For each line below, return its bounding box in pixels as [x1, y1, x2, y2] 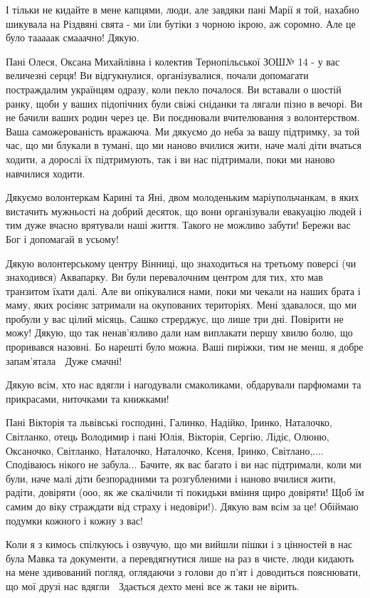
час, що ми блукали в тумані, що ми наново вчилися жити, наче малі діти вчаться [6, 138, 361, 153]
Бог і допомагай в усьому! [6, 231, 119, 246]
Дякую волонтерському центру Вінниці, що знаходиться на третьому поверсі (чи [6, 255, 356, 270]
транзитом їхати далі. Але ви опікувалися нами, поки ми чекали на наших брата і [6, 283, 361, 298]
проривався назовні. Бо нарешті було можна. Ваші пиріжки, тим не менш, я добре [6, 339, 364, 354]
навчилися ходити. [6, 165, 85, 180]
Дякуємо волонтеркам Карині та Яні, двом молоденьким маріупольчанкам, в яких [6, 190, 359, 205]
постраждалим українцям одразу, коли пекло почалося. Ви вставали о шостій [6, 81, 342, 96]
